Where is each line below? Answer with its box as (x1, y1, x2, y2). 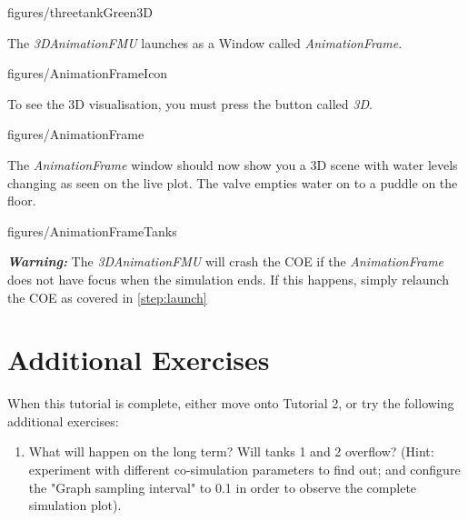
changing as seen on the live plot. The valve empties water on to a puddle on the (7, 173, 458, 192)
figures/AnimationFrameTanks (7, 221, 177, 240)
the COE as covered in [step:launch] (7, 287, 207, 306)
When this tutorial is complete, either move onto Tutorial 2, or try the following (7, 394, 454, 413)
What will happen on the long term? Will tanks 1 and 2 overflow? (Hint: (28, 442, 434, 461)
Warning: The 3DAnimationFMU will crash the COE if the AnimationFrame (7, 252, 444, 271)
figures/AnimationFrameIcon (7, 64, 168, 83)
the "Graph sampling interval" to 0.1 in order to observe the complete (28, 477, 417, 496)
